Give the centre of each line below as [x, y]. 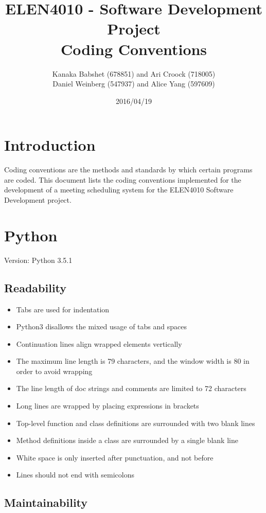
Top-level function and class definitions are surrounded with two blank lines [136, 423]
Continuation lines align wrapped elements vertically [99, 343]
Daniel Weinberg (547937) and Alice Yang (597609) [134, 84]
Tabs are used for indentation [63, 309]
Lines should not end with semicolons [75, 475]
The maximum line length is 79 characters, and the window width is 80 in [133, 361]
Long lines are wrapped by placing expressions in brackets [108, 406]
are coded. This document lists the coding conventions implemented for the [123, 179]
